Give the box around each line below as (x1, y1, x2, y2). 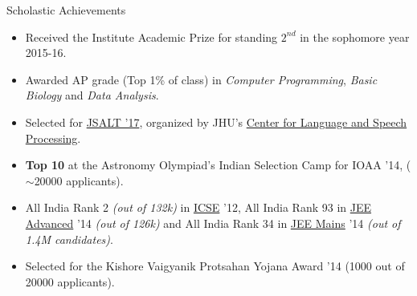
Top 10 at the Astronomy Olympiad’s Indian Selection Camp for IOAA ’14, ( (25, 156, 411, 173)
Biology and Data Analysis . (25, 87, 159, 103)
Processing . (25, 129, 81, 146)
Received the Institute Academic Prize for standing (25, 28, 278, 45)
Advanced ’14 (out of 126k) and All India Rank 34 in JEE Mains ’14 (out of (25, 214, 401, 231)
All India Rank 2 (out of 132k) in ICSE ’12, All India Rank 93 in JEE (25, 199, 372, 216)
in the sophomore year (300, 28, 410, 45)
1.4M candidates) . (25, 230, 113, 247)
